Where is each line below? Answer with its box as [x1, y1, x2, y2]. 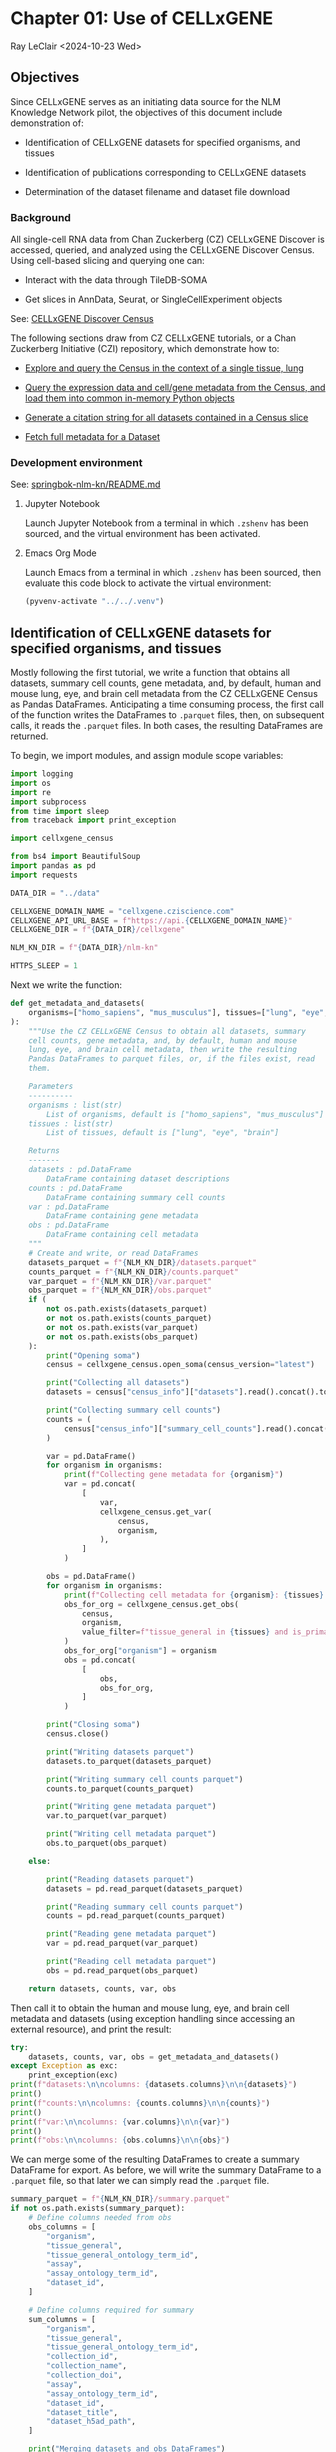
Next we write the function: [10, 979, 123, 991]
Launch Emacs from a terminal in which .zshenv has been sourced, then [24, 567, 322, 579]
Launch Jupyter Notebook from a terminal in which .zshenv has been [24, 517, 309, 529]
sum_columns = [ [28, 2314, 97, 2324]
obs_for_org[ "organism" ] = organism [63, 1646, 217, 1656]
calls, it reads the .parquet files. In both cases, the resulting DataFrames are [10, 720, 323, 732]
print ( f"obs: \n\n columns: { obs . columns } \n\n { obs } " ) [10, 2135, 230, 2146]
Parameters [28, 1082, 74, 1092]
